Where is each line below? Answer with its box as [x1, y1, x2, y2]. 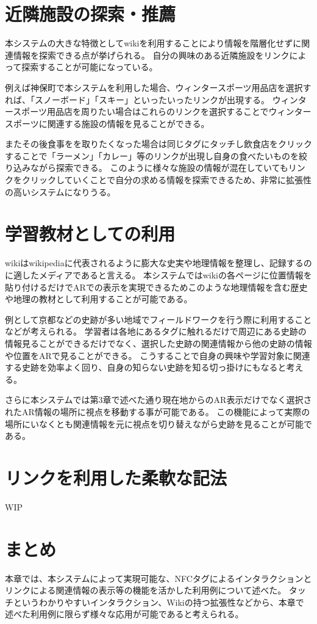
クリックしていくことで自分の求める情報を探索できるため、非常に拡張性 [21, 173, 312, 186]
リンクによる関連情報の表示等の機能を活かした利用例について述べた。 [5, 584, 287, 597]
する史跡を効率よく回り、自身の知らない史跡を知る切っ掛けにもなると [5, 361, 287, 374]
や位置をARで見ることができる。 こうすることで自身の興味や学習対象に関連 [5, 349, 310, 361]
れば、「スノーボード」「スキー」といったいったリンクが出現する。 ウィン [5, 93, 298, 106]
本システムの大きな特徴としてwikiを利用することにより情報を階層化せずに [5, 37, 302, 49]
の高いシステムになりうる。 [5, 185, 116, 198]
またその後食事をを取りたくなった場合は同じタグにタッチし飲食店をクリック [5, 137, 312, 150]
